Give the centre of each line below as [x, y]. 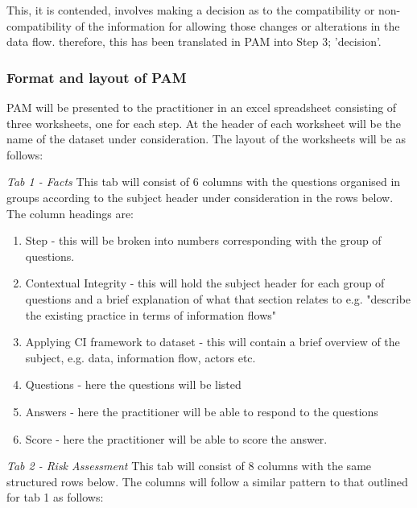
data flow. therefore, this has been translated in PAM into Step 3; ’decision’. [194, 41]
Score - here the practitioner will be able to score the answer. [176, 438]
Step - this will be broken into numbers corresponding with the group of [203, 240]
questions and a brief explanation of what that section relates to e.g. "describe [218, 298]
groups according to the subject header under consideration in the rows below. [200, 197]
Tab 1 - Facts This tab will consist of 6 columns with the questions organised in [204, 182]
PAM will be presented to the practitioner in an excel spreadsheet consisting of [202, 107]
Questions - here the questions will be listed [133, 384]
